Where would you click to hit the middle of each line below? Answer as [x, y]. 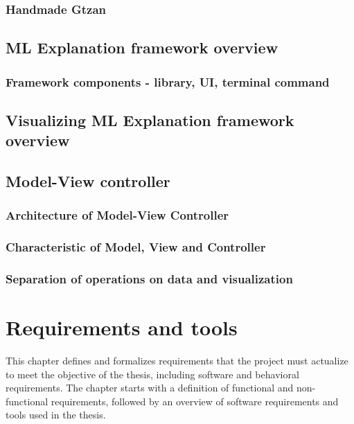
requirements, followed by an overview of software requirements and [195, 401]
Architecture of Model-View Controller [117, 215]
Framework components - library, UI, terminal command [168, 81]
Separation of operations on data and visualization [149, 279]
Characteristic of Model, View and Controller [136, 247]
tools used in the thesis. [56, 415]
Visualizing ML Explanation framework [150, 120]
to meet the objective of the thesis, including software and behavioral [152, 374]
